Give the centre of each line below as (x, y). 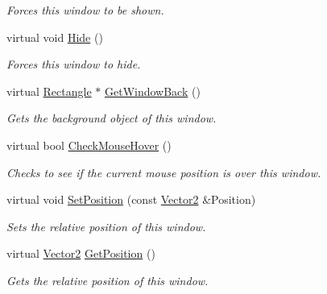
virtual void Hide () (55, 37)
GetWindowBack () (152, 91)
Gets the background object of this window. (112, 118)
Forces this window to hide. (74, 64)
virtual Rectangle (49, 91)
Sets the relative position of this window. (106, 226)
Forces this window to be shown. (85, 10)
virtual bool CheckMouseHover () (89, 145)
